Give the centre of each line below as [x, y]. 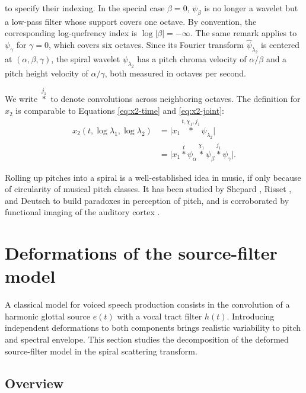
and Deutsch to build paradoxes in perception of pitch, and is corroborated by [147, 200]
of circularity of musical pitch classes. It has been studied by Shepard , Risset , [148, 189]
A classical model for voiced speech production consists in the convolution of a [147, 304]
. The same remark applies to [243, 33]
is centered [280, 45]
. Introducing [251, 316]
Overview [34, 383]
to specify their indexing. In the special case [85, 8]
